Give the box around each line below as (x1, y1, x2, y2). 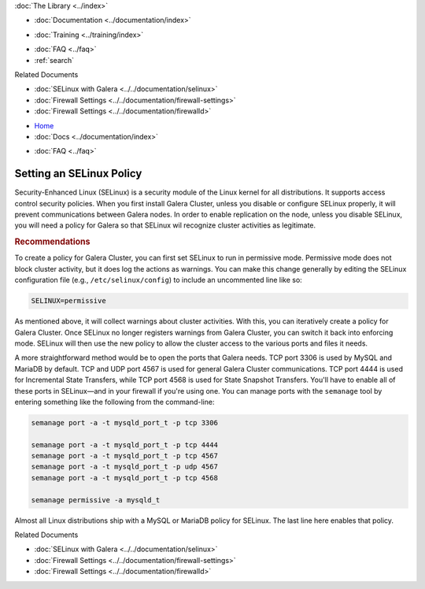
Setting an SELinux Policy (14, 167, 142, 180)
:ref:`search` (34, 55, 75, 65)
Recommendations (14, 236, 91, 247)
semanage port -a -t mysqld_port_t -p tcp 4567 (31, 451, 218, 461)
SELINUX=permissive (31, 296, 106, 306)
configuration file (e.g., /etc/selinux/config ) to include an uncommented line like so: (14, 276, 302, 285)
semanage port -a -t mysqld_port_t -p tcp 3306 (31, 418, 218, 427)
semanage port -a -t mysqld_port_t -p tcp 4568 (31, 473, 218, 482)
